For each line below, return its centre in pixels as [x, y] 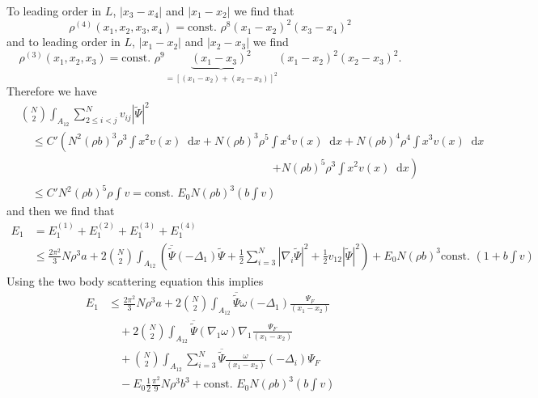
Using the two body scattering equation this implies [135, 281]
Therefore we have [52, 91]
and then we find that [61, 211]
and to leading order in [64, 42]
